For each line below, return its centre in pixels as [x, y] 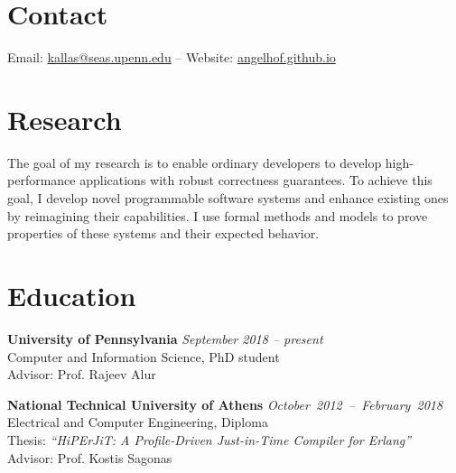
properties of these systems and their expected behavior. [163, 233]
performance [42, 180]
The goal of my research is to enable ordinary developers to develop [195, 162]
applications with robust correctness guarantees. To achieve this [256, 180]
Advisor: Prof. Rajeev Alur [82, 374]
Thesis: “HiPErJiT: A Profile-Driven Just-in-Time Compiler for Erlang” [209, 439]
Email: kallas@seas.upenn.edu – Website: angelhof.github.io [172, 57]
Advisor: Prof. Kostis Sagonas [90, 457]
